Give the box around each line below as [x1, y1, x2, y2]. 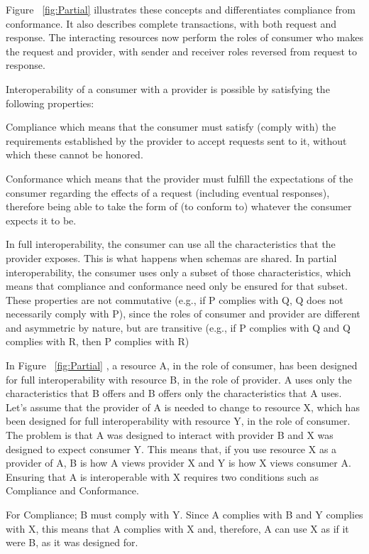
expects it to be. [6, 212, 77, 227]
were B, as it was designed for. [6, 535, 138, 550]
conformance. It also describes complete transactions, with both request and [6, 16, 337, 31]
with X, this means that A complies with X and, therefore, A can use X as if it [6, 521, 349, 536]
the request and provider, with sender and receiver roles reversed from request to [6, 43, 358, 58]
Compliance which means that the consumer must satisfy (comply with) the [6, 119, 336, 134]
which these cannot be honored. [6, 147, 143, 162]
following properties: [6, 95, 94, 110]
